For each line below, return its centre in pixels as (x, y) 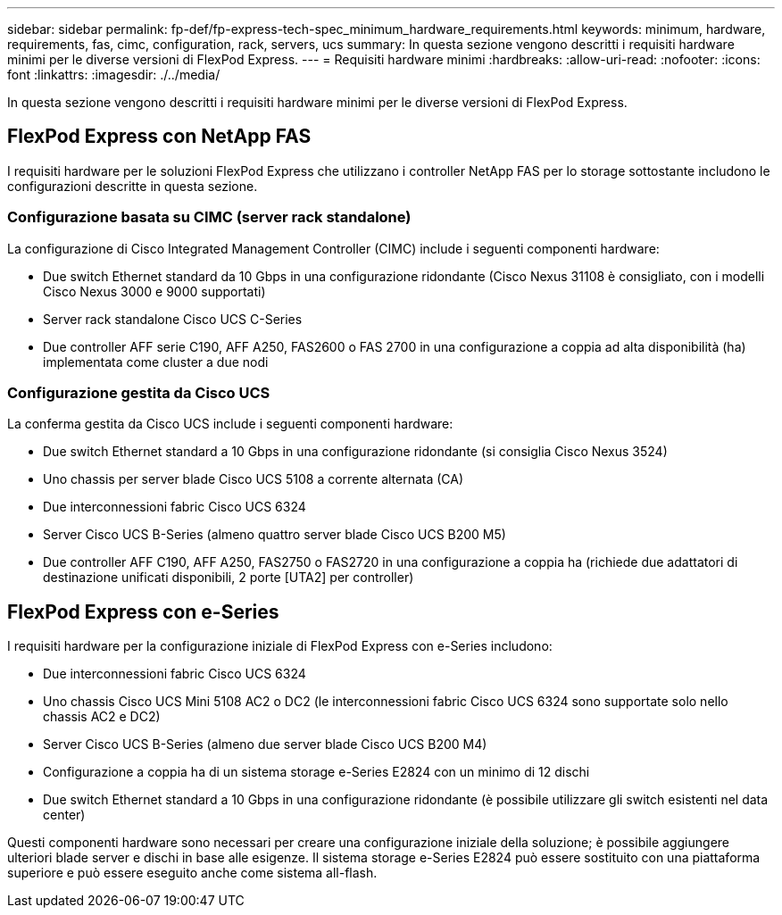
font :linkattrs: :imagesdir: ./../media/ (114, 75)
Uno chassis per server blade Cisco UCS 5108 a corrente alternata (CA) (254, 479)
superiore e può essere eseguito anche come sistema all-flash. (192, 873)
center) (64, 815)
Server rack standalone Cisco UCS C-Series (173, 319)
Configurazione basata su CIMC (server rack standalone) (209, 217)
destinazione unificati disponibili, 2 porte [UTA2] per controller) (229, 578)
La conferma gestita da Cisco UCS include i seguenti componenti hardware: (230, 424)
